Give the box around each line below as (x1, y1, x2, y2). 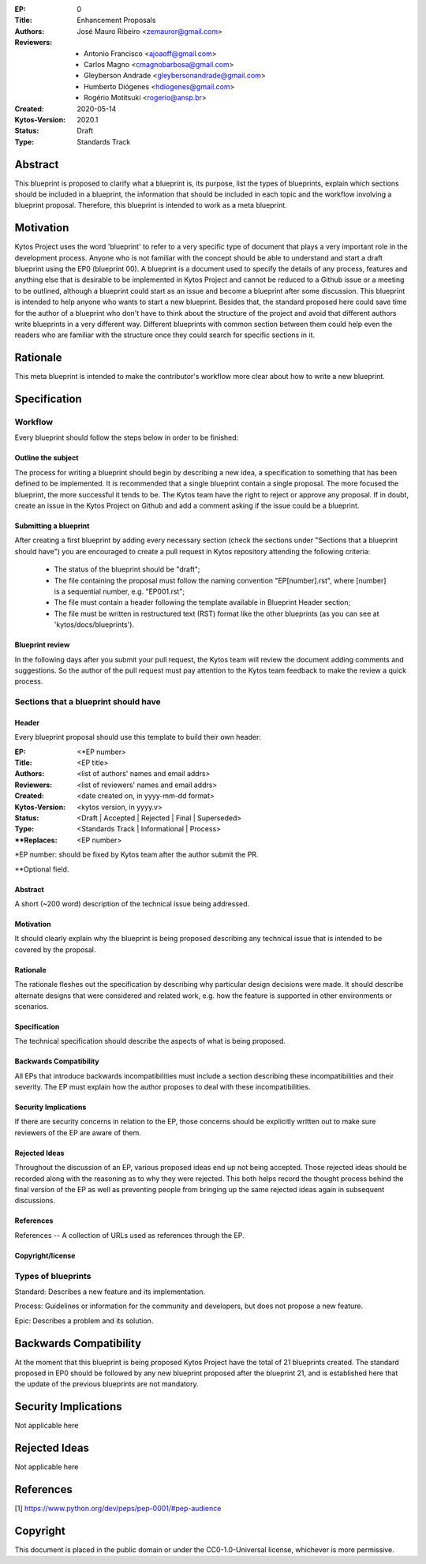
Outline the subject (14, 453, 79, 463)
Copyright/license (14, 1251, 76, 1260)
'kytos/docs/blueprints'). (54, 620, 134, 629)
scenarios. (14, 1001, 49, 1011)
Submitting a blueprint (14, 521, 90, 531)
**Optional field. (14, 865, 69, 874)
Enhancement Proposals (77, 16, 156, 25)
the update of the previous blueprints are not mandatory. (14, 1379, 199, 1389)
